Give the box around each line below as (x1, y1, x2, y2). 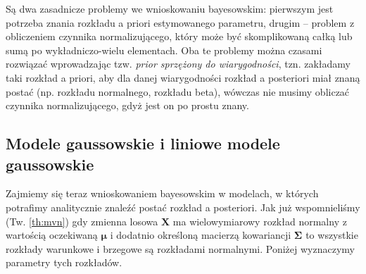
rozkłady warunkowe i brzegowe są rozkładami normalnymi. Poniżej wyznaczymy (6, 241, 355, 256)
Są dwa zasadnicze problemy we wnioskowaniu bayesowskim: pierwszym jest (6, 1, 334, 15)
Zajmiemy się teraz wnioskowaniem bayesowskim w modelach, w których (6, 186, 319, 201)
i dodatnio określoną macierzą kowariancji (110, 228, 291, 242)
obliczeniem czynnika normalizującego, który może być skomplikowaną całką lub (6, 29, 353, 44)
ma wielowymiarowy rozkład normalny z (172, 213, 347, 228)
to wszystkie (305, 228, 358, 242)
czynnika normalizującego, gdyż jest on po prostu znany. (6, 98, 249, 113)
